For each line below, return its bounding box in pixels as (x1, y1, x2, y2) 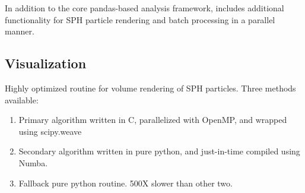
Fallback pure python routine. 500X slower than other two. (18, 176, 233, 189)
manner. (5, 25, 34, 37)
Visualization (5, 54, 87, 72)
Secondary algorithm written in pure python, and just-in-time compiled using (18, 145, 300, 157)
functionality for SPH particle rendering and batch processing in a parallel (5, 13, 275, 26)
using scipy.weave (18, 125, 82, 137)
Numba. (18, 156, 48, 169)
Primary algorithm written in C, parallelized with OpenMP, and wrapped (18, 113, 287, 126)
